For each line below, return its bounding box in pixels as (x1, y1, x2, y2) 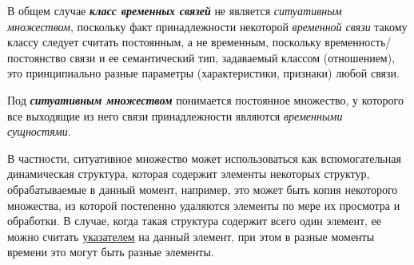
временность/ (324, 34, 392, 50)
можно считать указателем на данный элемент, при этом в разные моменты (7, 227, 375, 244)
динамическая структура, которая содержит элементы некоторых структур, (7, 165, 370, 182)
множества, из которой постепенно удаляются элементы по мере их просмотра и (7, 196, 400, 213)
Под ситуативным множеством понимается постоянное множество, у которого (7, 91, 404, 108)
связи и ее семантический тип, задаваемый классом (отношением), (70, 49, 396, 65)
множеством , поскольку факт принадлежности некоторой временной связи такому (7, 18, 408, 34)
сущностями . (7, 123, 71, 140)
